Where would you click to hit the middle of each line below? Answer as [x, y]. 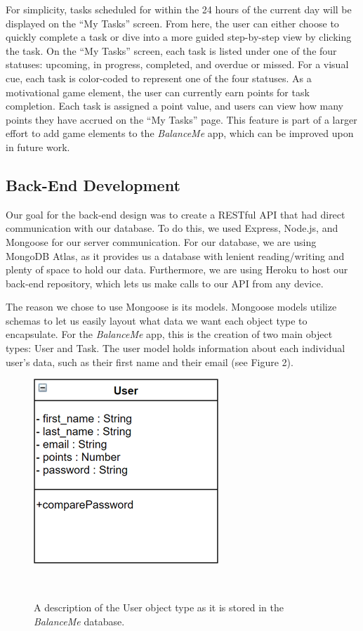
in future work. [38, 147]
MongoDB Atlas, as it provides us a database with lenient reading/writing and [175, 255]
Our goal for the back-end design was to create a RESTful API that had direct [176, 214]
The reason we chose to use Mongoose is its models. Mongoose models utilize [171, 307]
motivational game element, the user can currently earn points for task [158, 92]
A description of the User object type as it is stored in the [159, 607]
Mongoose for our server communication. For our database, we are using [161, 241]
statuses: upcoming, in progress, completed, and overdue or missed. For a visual [177, 64]
